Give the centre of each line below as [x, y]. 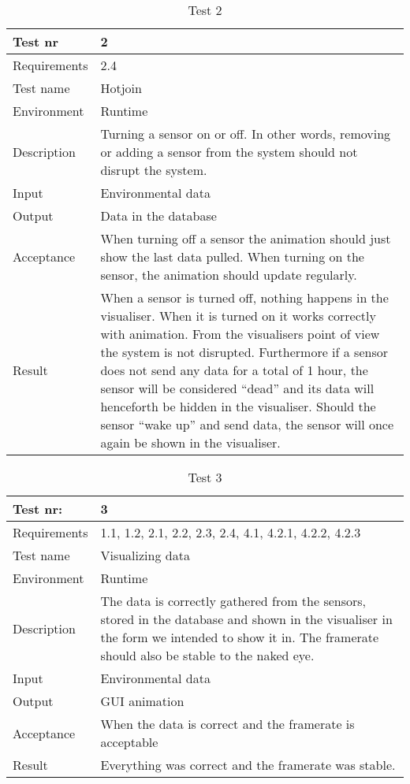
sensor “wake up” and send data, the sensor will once [247, 424]
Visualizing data [145, 555]
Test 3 [205, 477]
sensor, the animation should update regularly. [229, 275]
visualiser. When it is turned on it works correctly [238, 316]
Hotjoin [121, 88]
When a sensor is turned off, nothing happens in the [244, 297]
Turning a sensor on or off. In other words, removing [246, 134]
